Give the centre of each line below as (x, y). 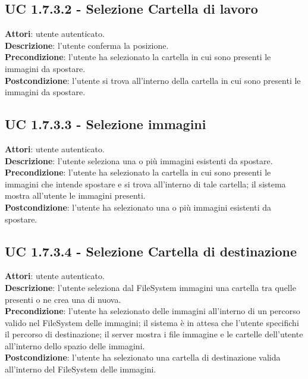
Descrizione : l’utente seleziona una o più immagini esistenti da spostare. (139, 160)
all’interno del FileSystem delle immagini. (81, 369)
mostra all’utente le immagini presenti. (75, 195)
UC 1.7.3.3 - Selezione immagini (106, 124)
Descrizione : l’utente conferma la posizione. (87, 45)
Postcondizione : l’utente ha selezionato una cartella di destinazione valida (143, 357)
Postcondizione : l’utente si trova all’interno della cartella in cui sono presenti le (153, 80)
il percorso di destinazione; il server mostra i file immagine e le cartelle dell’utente (154, 334)
